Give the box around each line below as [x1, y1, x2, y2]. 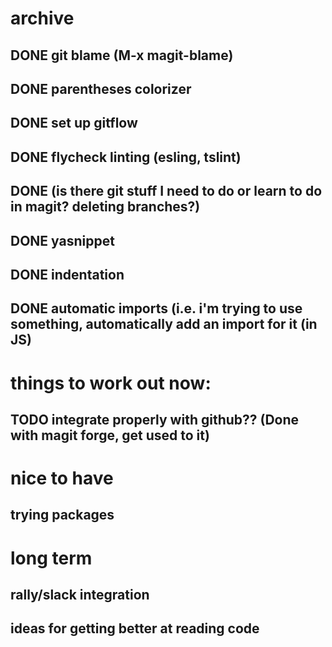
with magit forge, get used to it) [10, 427, 210, 444]
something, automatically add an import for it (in [10, 316, 318, 333]
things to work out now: [10, 372, 212, 394]
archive [10, 7, 75, 30]
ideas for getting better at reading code [10, 620, 260, 637]
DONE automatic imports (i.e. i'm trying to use [10, 300, 303, 317]
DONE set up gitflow [10, 115, 138, 132]
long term [10, 547, 93, 569]
